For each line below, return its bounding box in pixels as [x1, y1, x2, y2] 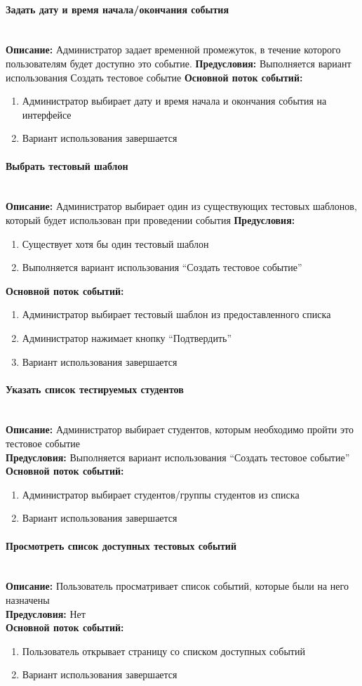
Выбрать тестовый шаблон [6, 158, 128, 173]
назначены [6, 593, 50, 607]
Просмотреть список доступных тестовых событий [6, 538, 236, 553]
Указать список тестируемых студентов [6, 381, 184, 396]
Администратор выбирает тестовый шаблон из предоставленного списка [22, 307, 331, 322]
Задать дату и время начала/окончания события [6, 1, 229, 16]
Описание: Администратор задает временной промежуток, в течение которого [6, 42, 341, 57]
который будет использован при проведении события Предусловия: [6, 212, 295, 227]
